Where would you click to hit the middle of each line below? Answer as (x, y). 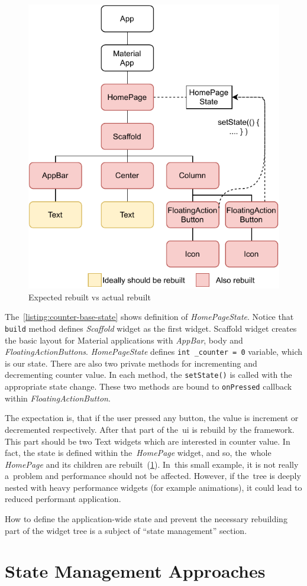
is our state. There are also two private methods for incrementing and (131, 363)
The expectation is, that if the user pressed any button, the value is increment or (152, 418)
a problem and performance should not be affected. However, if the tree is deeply (153, 476)
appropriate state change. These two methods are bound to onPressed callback (148, 386)
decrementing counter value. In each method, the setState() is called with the (148, 375)
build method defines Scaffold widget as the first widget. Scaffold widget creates (151, 328)
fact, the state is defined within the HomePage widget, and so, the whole (138, 453)
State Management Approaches (135, 571)
